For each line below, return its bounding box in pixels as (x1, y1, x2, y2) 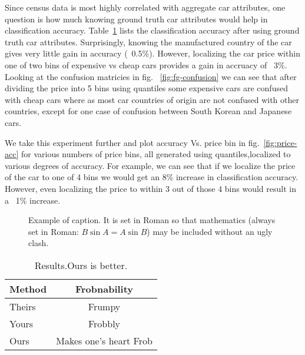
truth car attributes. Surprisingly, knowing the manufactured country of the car (5, 35, 292, 48)
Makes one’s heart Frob (56, 333, 152, 347)
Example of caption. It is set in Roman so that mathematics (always (28, 214, 276, 226)
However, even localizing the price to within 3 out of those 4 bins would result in (5, 182, 296, 194)
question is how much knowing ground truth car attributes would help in (5, 12, 268, 25)
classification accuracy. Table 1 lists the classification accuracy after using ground (5, 24, 300, 37)
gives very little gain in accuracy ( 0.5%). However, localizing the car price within (5, 47, 300, 59)
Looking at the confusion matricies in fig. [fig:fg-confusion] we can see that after (5, 70, 297, 82)
